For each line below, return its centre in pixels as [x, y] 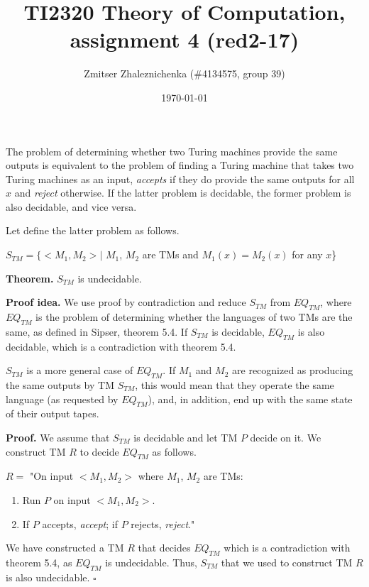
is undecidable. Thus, [151, 562]
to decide [99, 451]
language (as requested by [62, 399]
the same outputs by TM [60, 385]
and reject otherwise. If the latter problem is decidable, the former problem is [183, 193]
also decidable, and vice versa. [71, 206]
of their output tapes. [53, 413]
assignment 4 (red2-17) [184, 39]
